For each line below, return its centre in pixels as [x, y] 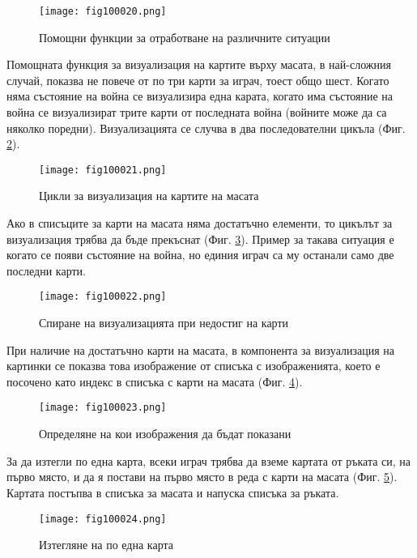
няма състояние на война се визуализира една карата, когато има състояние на [200, 96]
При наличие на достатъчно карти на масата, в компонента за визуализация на [200, 349]
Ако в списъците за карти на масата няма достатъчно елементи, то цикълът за [200, 223]
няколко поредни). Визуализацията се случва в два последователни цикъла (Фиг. [206, 128]
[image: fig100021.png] [103, 170]
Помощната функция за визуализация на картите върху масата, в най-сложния [199, 64]
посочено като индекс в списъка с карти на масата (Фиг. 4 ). [155, 381]
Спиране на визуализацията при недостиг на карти [164, 323]
